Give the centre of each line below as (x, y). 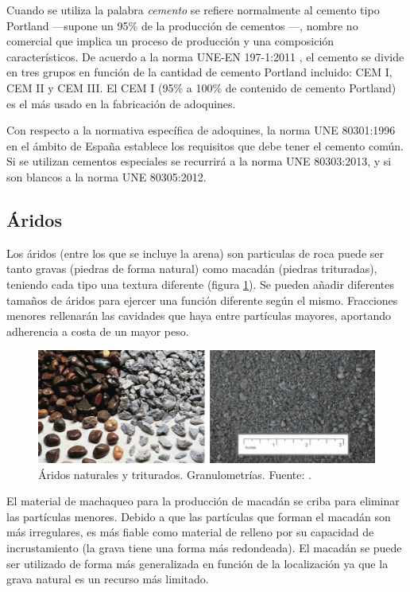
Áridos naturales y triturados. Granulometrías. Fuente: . (175, 474)
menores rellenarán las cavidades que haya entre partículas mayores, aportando (199, 315)
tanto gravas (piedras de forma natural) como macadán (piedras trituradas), (192, 269)
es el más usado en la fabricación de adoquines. (121, 103)
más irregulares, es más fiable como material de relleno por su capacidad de (190, 532)
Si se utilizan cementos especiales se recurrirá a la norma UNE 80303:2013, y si (199, 161)
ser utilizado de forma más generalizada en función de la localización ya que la (197, 563)
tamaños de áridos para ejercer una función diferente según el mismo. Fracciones (202, 300)
